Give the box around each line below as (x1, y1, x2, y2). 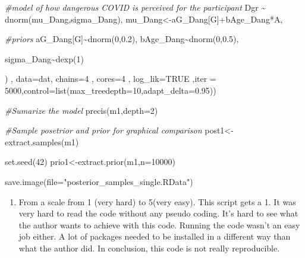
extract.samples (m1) (5, 135, 79, 148)
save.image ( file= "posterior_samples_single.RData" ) (5, 175, 193, 187)
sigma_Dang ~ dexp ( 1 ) (5, 52, 84, 65)
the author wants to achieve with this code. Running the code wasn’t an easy (18, 218, 300, 231)
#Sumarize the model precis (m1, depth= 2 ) (5, 104, 158, 116)
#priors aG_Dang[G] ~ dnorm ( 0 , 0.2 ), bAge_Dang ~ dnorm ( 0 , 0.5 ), (5, 33, 239, 45)
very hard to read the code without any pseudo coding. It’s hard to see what (18, 207, 298, 219)
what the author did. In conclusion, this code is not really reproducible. (18, 241, 280, 254)
